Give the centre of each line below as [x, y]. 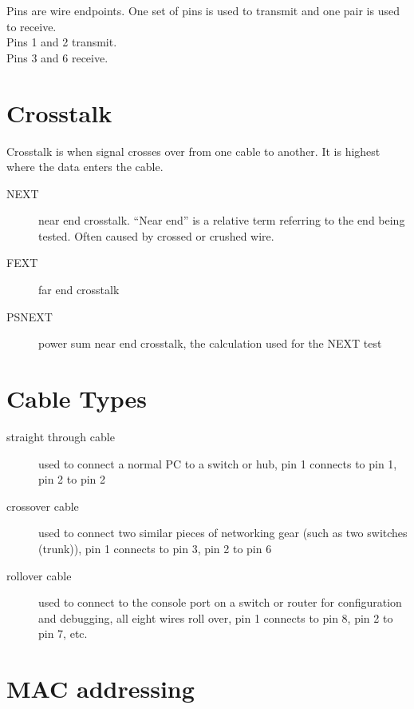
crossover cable [43, 506]
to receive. [32, 26]
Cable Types [77, 398]
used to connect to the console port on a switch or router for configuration [220, 602]
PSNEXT [30, 316]
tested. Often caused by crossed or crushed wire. [156, 235]
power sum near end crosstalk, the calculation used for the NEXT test [210, 343]
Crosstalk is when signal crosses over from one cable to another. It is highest [193, 151]
